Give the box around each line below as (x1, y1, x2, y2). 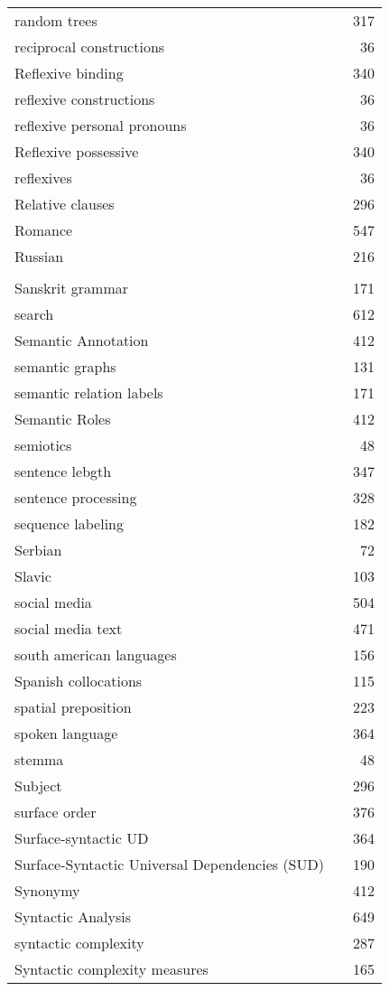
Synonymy (14, 880, 80, 901)
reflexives (14, 167, 72, 188)
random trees (14, 10, 97, 31)
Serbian (14, 539, 62, 560)
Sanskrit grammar (14, 277, 129, 298)
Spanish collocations (14, 670, 143, 691)
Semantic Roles (14, 408, 111, 429)
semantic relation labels (14, 382, 163, 403)
